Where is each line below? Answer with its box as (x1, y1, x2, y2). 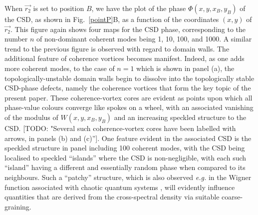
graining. (4, 201, 31, 211)
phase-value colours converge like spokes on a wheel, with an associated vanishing (4, 102, 254, 112)
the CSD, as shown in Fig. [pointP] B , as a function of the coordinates (4, 14, 219, 24)
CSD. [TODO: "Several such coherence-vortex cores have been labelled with (4, 122, 236, 133)
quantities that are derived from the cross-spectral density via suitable (4, 191, 220, 202)
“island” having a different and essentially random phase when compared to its (4, 162, 246, 172)
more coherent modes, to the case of (4, 62, 115, 73)
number (4, 33, 28, 44)
